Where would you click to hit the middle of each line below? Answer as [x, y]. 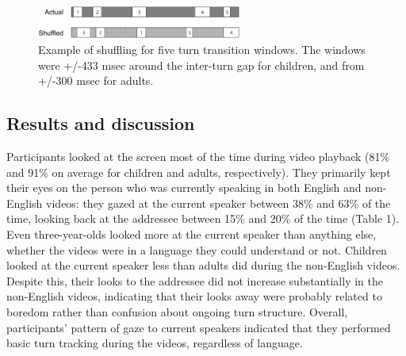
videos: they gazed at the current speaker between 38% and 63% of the [218, 203]
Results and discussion [101, 123]
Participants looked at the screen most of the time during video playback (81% [198, 157]
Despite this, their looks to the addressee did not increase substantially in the [195, 280]
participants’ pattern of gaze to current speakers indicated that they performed [199, 327]
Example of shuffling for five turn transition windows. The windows [202, 50]
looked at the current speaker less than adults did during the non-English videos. [203, 265]
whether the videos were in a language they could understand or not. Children [197, 249]
